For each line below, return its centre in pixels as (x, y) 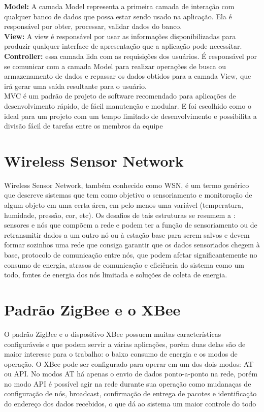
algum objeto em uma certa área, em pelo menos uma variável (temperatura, (124, 205)
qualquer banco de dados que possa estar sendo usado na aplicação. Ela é (118, 16)
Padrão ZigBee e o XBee (92, 309)
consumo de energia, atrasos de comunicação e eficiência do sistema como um (124, 264)
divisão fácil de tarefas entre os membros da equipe (84, 126)
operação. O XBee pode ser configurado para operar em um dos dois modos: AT (129, 363)
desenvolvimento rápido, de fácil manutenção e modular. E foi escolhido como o (128, 105)
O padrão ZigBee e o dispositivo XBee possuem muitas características (113, 334)
